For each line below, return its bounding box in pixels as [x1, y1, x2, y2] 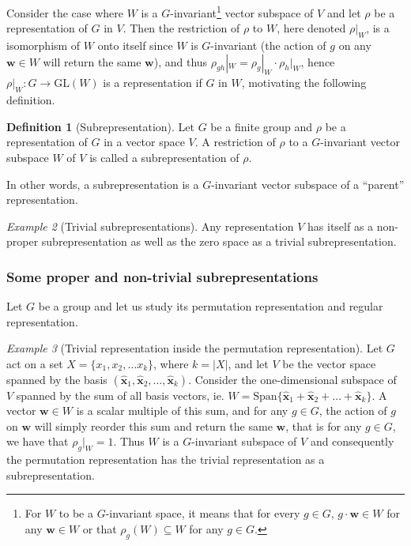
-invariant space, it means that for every [105, 505, 300, 522]
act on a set [6, 355, 63, 371]
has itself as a [307, 217, 374, 234]
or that [82, 520, 117, 537]
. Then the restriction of [123, 20, 240, 36]
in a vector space [104, 134, 185, 150]
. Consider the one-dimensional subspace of [188, 371, 397, 387]
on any [338, 37, 371, 54]
